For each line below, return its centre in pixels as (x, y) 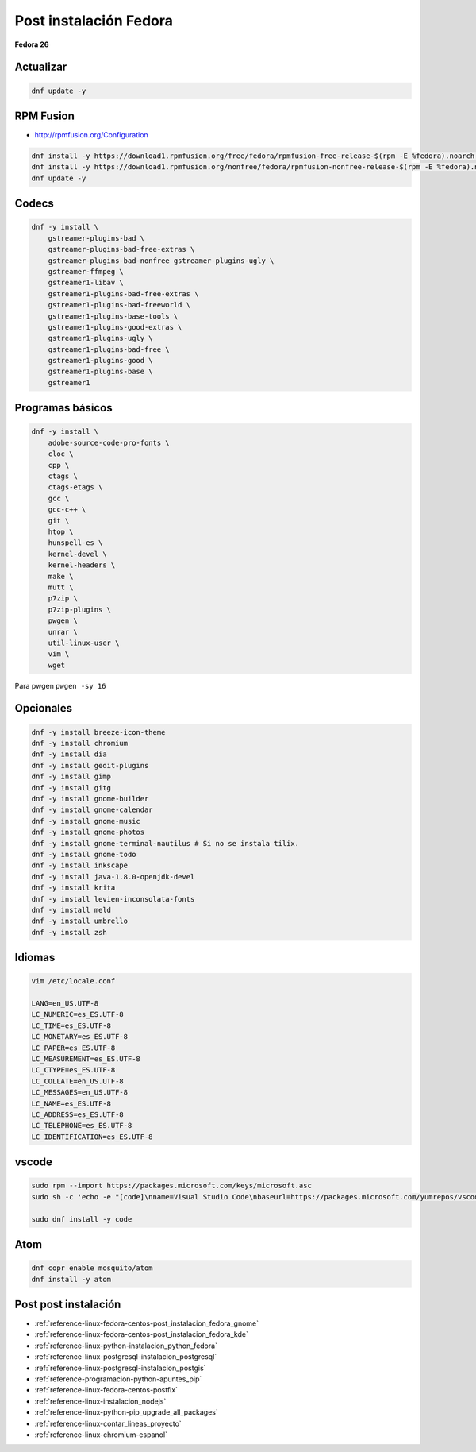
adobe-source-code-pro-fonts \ (109, 442)
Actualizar (41, 67)
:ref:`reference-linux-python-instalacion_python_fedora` (126, 1346)
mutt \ (61, 587)
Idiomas (35, 958)
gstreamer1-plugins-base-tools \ (113, 316)
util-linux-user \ (84, 643)
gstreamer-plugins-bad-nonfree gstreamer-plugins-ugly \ (161, 261)
